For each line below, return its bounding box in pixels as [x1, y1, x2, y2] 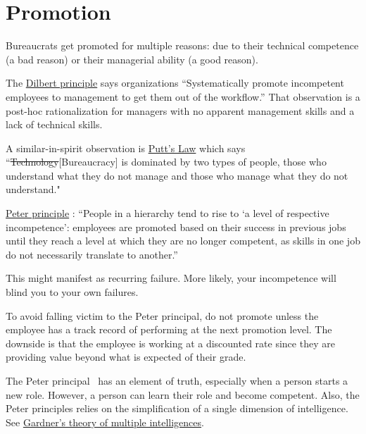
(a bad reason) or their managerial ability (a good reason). [6, 51, 258, 66]
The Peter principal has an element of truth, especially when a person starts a [6, 373, 348, 387]
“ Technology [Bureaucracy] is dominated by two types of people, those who [6, 154, 327, 169]
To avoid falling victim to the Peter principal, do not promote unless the [6, 308, 319, 323]
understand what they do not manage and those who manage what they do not [6, 168, 348, 182]
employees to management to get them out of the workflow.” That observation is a [6, 89, 360, 104]
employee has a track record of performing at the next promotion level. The [6, 322, 332, 337]
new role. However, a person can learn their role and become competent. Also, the [6, 387, 360, 402]
